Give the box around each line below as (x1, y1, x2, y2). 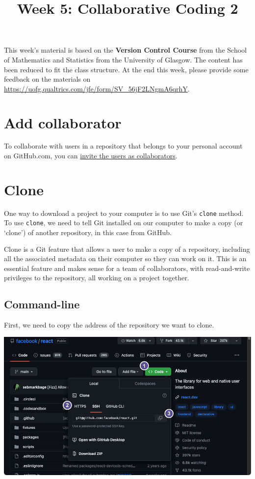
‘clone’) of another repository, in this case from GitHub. (4, 227, 172, 238)
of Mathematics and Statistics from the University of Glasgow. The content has (4, 54, 243, 64)
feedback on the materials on (4, 74, 91, 84)
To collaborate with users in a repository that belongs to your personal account (4, 141, 243, 151)
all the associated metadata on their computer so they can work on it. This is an (4, 253, 247, 264)
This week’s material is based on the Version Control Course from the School (4, 45, 247, 55)
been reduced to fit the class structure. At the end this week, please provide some (4, 64, 249, 74)
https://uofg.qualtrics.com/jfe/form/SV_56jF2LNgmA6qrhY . (4, 83, 190, 93)
